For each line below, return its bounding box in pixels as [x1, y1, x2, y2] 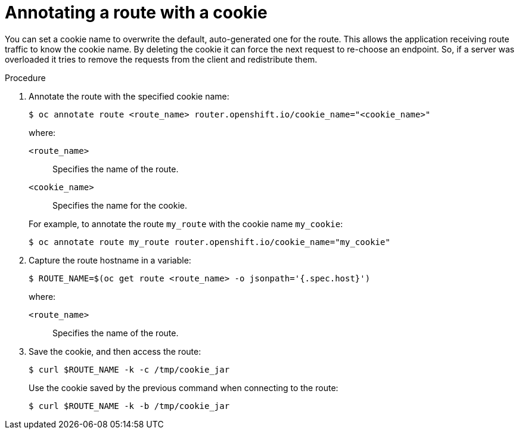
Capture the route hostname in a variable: [29, 255, 191, 265]
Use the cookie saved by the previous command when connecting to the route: [29, 382, 338, 393]
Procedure [5, 72, 46, 83]
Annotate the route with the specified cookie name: [29, 91, 229, 101]
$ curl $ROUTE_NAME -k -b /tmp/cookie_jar [29, 401, 230, 411]
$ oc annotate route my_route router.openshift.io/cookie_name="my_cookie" [29, 237, 390, 247]
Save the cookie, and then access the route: [29, 346, 201, 356]
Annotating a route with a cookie [5, 2, 268, 23]
